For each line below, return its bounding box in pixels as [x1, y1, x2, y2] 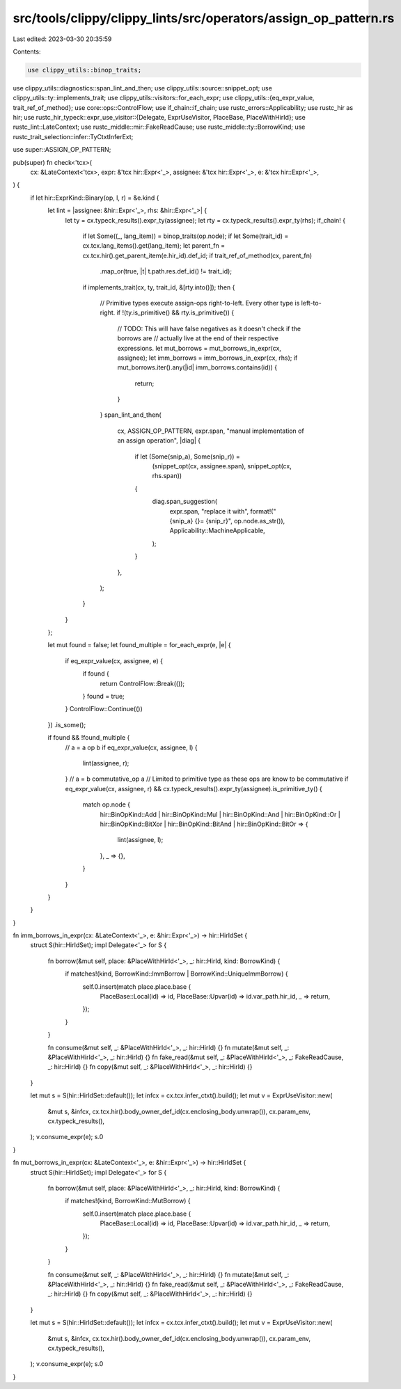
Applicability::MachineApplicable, [169, 526, 265, 535]
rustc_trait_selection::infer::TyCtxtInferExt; [13, 132, 134, 141]
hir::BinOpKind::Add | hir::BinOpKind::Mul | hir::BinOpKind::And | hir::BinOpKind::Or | [100, 810, 340, 818]
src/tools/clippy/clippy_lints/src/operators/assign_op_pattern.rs [13, 10, 395, 26]
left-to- [301, 299, 322, 307]
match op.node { [82, 800, 131, 809]
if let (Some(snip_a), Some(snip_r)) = [134, 452, 240, 461]
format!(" [250, 507, 276, 515]
